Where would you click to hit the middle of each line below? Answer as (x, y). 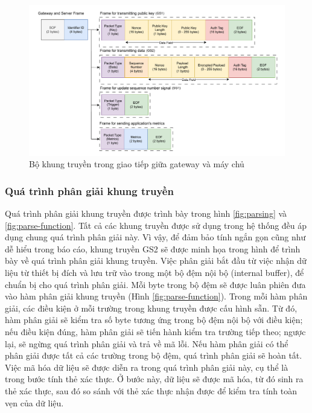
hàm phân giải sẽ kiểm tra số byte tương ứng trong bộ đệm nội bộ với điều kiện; (154, 320)
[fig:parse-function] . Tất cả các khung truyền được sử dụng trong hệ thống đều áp (156, 225)
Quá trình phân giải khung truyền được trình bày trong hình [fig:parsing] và (146, 213)
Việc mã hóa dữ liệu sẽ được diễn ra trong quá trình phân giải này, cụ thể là (147, 367)
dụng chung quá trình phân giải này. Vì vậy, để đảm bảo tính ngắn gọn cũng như (155, 237)
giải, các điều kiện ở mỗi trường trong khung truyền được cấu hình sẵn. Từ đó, (151, 308)
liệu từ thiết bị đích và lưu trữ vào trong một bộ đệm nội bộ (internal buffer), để (154, 273)
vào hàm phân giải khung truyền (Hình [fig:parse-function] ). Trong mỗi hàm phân (156, 296)
